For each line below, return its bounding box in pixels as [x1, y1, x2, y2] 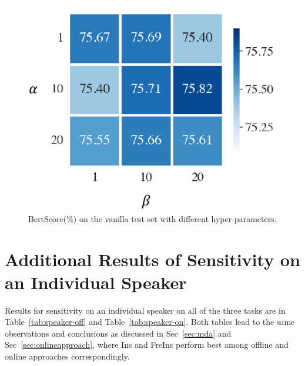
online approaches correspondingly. [5, 350, 130, 362]
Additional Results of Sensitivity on [5, 247, 300, 271]
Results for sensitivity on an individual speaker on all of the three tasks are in [5, 304, 286, 316]
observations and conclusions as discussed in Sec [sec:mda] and [5, 327, 232, 339]
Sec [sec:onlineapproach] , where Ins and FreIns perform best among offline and [5, 338, 289, 351]
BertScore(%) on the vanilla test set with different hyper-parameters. [28, 212, 277, 224]
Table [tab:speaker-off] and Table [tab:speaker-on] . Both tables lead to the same [5, 315, 295, 328]
